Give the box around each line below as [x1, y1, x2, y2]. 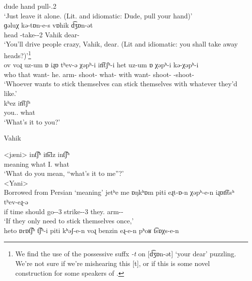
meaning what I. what [4, 158, 69, 169]
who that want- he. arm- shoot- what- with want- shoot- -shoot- [4, 69, 194, 79]
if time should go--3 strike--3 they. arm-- [4, 206, 124, 216]
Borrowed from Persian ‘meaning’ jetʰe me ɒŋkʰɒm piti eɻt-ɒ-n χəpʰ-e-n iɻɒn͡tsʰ [4, 187, 235, 197]
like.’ [4, 88, 17, 98]
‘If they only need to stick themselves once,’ [4, 216, 134, 226]
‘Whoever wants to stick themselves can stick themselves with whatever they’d [4, 78, 237, 89]
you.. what [4, 107, 35, 117]
